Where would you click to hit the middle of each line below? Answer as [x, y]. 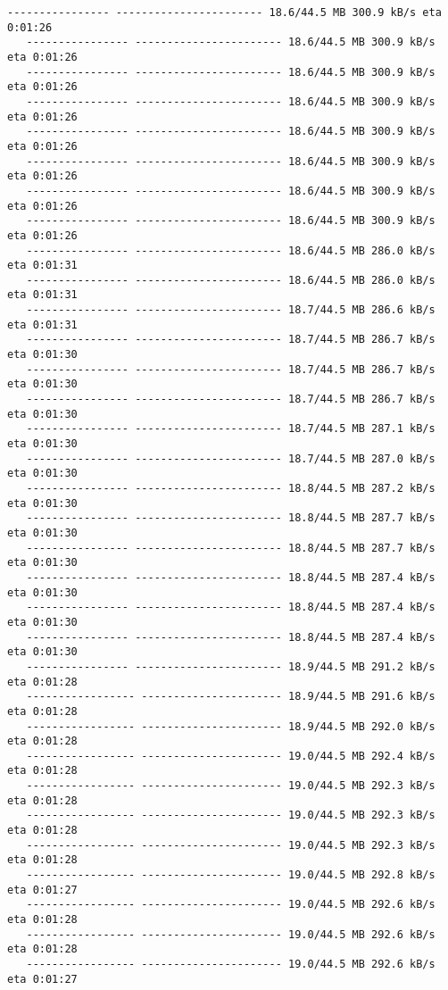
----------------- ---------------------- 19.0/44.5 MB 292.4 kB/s [231, 756]
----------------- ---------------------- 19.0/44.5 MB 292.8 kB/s [231, 875]
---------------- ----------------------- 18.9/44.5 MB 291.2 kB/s [231, 666]
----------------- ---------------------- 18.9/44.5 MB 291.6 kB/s [231, 697]
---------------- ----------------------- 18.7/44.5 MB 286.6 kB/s [231, 310]
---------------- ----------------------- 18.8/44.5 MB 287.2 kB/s [231, 488]
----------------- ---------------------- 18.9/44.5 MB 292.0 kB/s [231, 726]
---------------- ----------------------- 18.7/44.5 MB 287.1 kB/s [231, 429]
